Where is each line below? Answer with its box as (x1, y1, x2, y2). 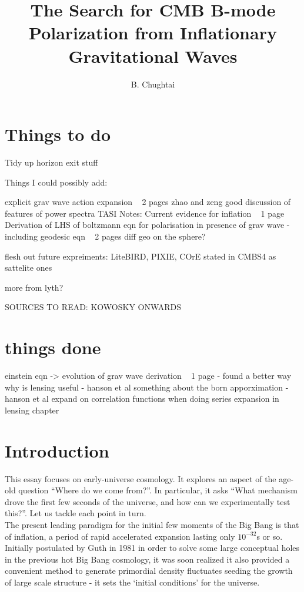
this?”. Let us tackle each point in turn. (5, 507, 146, 519)
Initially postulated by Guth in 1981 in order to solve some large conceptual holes (5, 541, 300, 554)
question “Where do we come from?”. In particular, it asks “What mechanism (18, 484, 298, 496)
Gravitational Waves (68, 43, 238, 68)
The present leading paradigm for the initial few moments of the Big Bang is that (5, 518, 299, 530)
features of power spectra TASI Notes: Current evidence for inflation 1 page (5, 207, 285, 219)
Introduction (5, 438, 109, 462)
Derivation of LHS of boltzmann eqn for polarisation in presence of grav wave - (5, 218, 290, 231)
